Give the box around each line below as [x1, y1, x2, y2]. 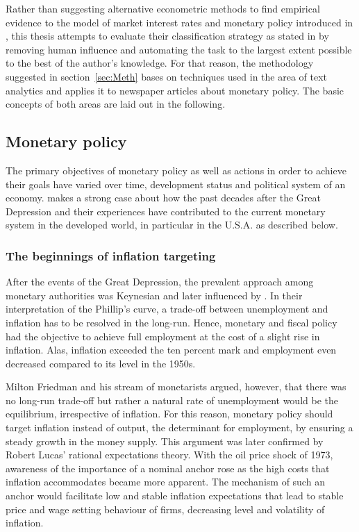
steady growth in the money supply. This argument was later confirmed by [6, 433, 324, 448]
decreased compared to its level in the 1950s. [6, 356, 196, 370]
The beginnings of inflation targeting [6, 247, 216, 264]
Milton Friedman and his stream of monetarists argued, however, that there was [6, 379, 347, 394]
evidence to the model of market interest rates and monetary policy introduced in [6, 15, 353, 29]
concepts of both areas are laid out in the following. [6, 97, 226, 111]
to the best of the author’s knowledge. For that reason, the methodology [6, 56, 314, 70]
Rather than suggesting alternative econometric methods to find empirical [6, 1, 320, 15]
